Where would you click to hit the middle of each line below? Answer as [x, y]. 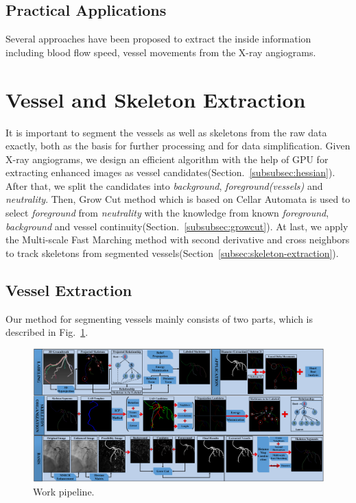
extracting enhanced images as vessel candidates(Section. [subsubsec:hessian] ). [170, 172]
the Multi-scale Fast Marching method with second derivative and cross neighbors [178, 240]
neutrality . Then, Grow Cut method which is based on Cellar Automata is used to [178, 199]
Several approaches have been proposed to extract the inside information [158, 39]
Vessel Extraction [69, 290]
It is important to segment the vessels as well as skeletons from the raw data [166, 132]
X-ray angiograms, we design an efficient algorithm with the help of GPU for [167, 159]
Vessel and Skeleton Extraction [156, 99]
